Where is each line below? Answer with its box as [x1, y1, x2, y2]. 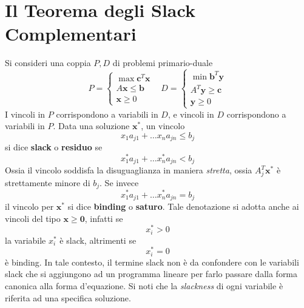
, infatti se [84, 212, 123, 224]
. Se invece [100, 176, 139, 189]
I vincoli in [5, 107, 46, 120]
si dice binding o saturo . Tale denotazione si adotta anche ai [67, 199, 299, 212]
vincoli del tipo [5, 212, 61, 224]
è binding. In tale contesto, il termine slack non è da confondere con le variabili [5, 255, 299, 268]
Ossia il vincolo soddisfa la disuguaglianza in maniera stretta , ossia [5, 164, 252, 176]
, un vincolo [141, 119, 185, 132]
